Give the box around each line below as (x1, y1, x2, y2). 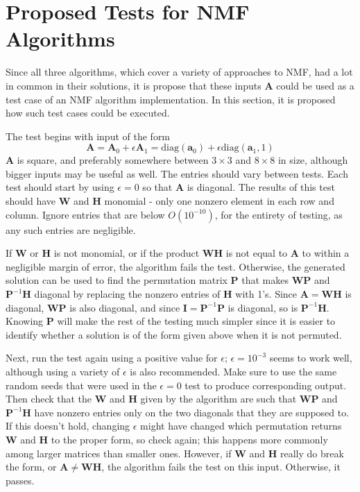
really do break (280, 446, 344, 460)
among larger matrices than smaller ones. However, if (6, 446, 232, 460)
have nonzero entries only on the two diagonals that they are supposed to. (34, 405, 350, 419)
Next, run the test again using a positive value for (6, 350, 218, 365)
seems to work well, (269, 350, 352, 365)
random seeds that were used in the (6, 378, 157, 392)
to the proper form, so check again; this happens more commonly (51, 432, 328, 446)
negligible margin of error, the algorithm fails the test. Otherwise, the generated (6, 259, 345, 273)
